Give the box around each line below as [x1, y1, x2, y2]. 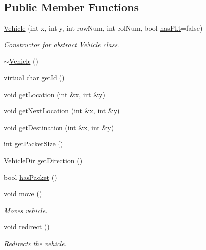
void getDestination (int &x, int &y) [4, 122, 114, 132]
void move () [4, 188, 42, 199]
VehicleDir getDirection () [4, 155, 83, 165]
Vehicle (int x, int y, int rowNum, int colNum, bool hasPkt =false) [4, 23, 203, 33]
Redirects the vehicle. [4, 238, 67, 248]
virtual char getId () [4, 72, 65, 82]
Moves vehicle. [4, 205, 48, 215]
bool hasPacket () [4, 172, 57, 182]
